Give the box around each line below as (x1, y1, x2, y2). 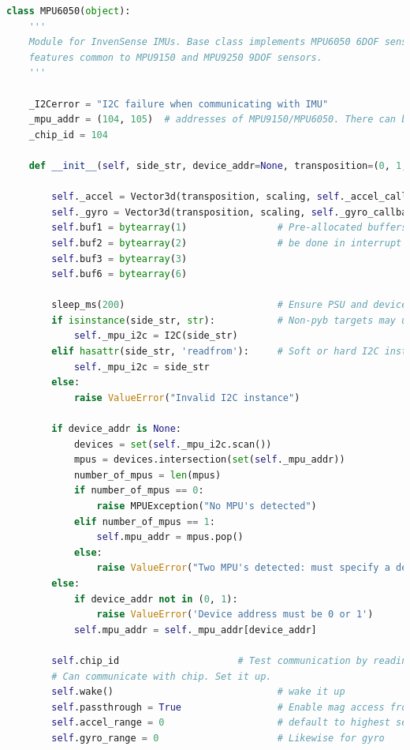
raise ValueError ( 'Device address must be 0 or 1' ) (96, 609, 374, 621)
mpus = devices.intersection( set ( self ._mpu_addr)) (73, 454, 345, 466)
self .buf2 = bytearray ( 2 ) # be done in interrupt (51, 237, 402, 249)
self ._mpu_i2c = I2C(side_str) (73, 330, 238, 342)
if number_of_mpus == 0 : (73, 485, 204, 497)
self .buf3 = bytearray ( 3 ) (51, 253, 188, 264)
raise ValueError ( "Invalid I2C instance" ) (73, 392, 300, 403)
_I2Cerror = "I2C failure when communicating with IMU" (28, 98, 329, 110)
